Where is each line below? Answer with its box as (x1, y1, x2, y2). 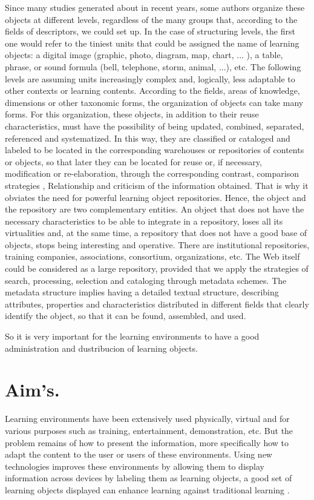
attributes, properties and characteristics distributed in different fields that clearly (5, 297, 309, 310)
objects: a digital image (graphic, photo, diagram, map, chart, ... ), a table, (5, 48, 283, 61)
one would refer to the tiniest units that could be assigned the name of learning (5, 36, 299, 49)
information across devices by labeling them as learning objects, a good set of (5, 472, 292, 484)
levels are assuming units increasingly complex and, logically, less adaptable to (5, 72, 295, 85)
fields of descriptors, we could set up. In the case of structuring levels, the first (5, 25, 295, 38)
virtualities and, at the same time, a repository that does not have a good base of (5, 226, 307, 239)
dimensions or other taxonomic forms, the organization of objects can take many (5, 96, 304, 108)
